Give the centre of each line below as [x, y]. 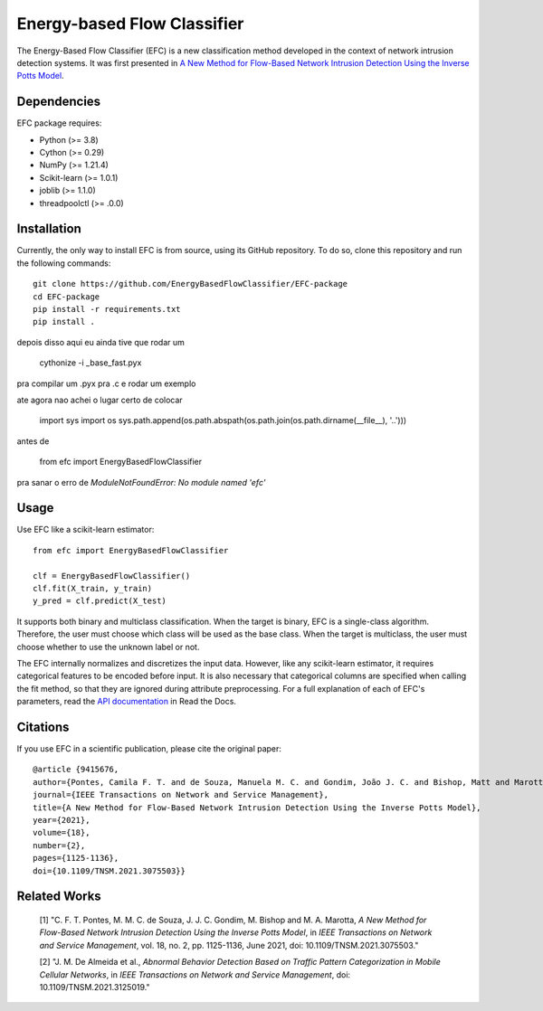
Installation [49, 229]
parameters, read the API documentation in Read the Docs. [127, 702]
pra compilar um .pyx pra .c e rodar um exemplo [106, 383]
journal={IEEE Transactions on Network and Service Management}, [181, 795]
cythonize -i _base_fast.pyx [90, 363]
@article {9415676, [76, 770]
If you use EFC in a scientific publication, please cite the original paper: [149, 749]
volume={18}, [62, 833]
